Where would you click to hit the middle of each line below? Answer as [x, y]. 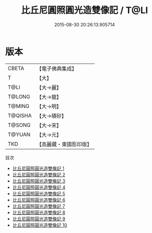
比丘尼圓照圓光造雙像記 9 [39, 219]
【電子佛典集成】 [57, 69]
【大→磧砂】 [52, 115]
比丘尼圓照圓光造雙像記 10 [40, 225]
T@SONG [19, 125]
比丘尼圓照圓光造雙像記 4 [39, 187]
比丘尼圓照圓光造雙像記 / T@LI [85, 10]
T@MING [19, 106]
